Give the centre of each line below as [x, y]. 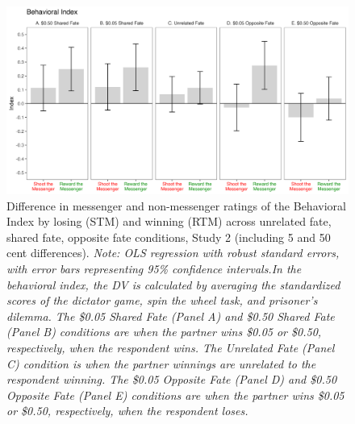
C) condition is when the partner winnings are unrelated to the [161, 363]
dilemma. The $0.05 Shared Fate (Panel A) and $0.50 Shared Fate [171, 316]
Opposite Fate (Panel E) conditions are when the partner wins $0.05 [175, 395]
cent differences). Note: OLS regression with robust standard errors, [173, 253]
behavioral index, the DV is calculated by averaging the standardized [173, 284]
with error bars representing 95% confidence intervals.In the [154, 269]
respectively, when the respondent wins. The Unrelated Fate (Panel [171, 348]
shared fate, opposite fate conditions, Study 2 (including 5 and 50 [169, 237]
